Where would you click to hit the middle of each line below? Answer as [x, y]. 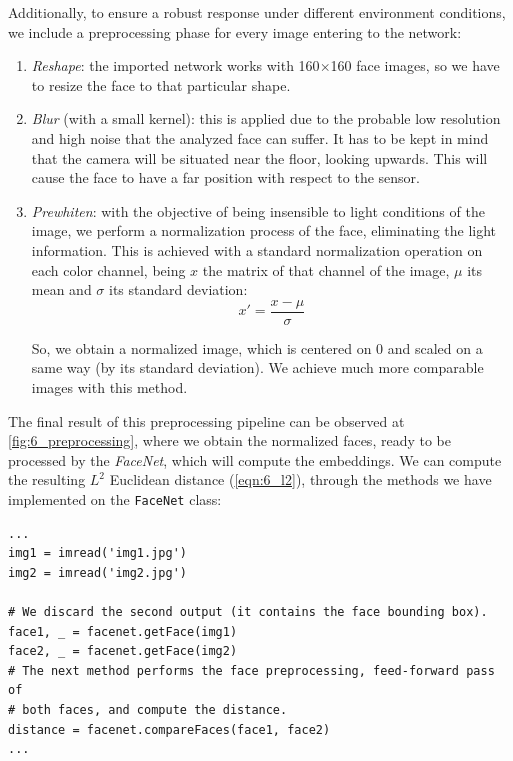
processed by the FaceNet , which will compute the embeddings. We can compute [255, 459]
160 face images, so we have [415, 65]
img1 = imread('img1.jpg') [97, 553]
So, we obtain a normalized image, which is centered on [201, 347]
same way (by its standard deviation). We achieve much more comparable [257, 367]
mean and [61, 289]
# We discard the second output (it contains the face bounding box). [248, 611]
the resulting [47, 479]
